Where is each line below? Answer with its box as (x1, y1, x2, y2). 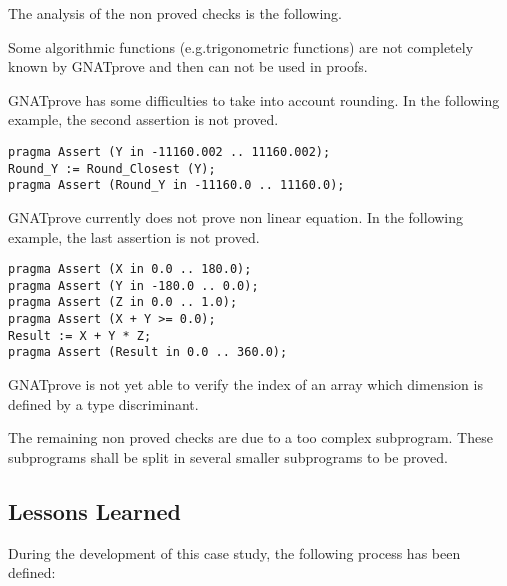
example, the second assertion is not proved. (8, 109, 279, 130)
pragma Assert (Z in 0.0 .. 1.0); (8, 295, 238, 310)
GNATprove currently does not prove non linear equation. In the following (8, 206, 464, 227)
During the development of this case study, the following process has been (8, 542, 461, 563)
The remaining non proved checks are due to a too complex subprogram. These (8, 427, 493, 448)
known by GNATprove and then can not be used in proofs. (8, 56, 368, 77)
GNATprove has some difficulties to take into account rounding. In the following (8, 89, 500, 110)
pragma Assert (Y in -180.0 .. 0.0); (8, 278, 259, 293)
